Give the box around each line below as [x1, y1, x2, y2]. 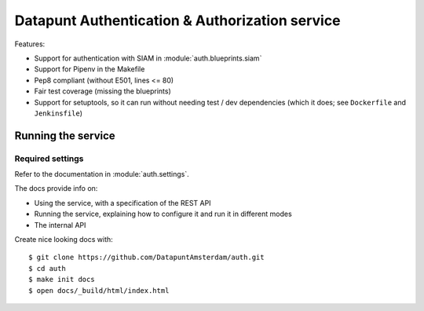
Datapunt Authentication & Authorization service [14, 12, 341, 29]
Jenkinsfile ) [34, 108, 82, 118]
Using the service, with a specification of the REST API [34, 198, 211, 207]
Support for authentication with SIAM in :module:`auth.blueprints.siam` [34, 53, 262, 63]
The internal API [34, 220, 86, 229]
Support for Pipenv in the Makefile [34, 64, 145, 74]
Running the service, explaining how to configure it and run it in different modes [34, 209, 292, 219]
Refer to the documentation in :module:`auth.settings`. [14, 170, 190, 179]
